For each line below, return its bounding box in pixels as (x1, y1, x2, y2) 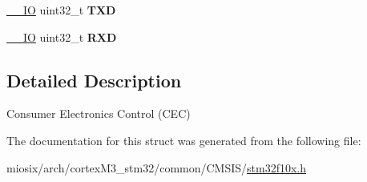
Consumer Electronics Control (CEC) (6, 105, 191, 122)
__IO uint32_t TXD (6, 2, 116, 18)
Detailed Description (6, 67, 182, 92)
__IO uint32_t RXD (6, 28, 117, 45)
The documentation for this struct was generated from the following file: (6, 131, 361, 148)
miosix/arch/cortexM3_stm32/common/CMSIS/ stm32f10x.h (6, 159, 307, 176)
